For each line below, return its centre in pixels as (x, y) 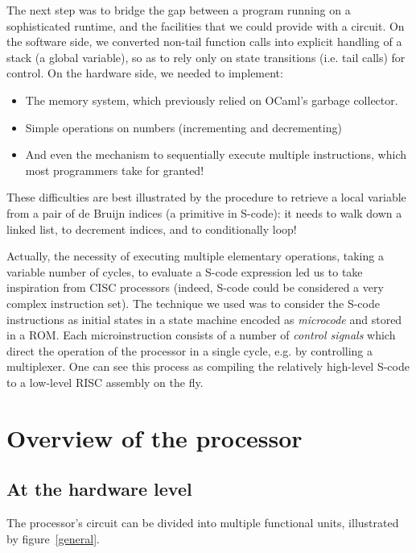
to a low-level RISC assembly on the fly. (105, 382)
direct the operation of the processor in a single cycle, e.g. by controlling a (190, 350)
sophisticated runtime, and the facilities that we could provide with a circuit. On (206, 25)
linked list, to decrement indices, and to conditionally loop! (152, 229)
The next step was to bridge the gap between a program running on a (179, 10)
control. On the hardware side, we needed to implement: (145, 73)
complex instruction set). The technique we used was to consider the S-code (193, 303)
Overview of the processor (154, 437)
